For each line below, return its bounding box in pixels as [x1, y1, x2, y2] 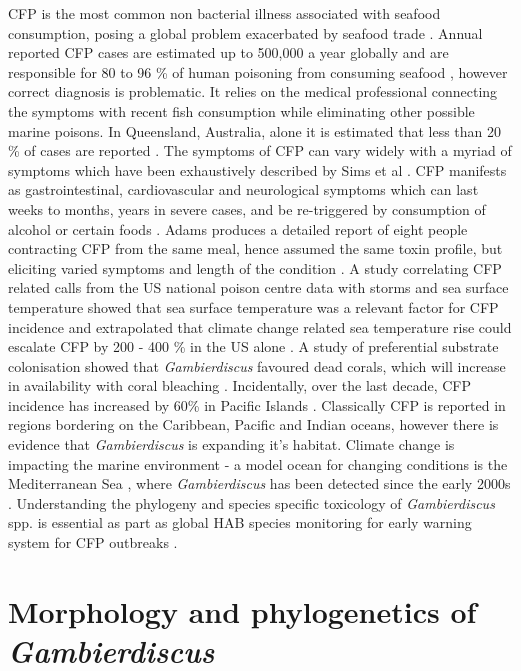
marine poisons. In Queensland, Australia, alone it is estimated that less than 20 [8, 120, 502, 141]
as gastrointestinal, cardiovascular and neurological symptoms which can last [8, 179, 479, 200]
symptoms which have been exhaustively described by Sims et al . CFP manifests [8, 159, 507, 180]
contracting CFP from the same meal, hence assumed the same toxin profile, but [8, 238, 503, 259]
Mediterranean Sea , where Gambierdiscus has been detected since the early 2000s [8, 473, 511, 494]
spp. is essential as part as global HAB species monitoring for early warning [8, 512, 472, 533]
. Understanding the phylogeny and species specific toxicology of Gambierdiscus [8, 492, 495, 513]
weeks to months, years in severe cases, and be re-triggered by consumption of [8, 198, 486, 219]
